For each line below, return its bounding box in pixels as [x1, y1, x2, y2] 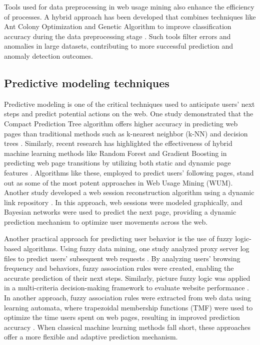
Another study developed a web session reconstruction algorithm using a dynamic [4, 187, 254, 198]
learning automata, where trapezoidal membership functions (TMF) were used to [4, 302, 253, 312]
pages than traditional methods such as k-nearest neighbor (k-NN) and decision [4, 128, 248, 138]
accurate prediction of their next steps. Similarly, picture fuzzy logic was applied [4, 272, 250, 283]
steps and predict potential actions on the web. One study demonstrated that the [4, 108, 253, 119]
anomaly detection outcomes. [4, 50, 93, 61]
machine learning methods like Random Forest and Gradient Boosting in [4, 147, 227, 158]
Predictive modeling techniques [4, 75, 169, 90]
